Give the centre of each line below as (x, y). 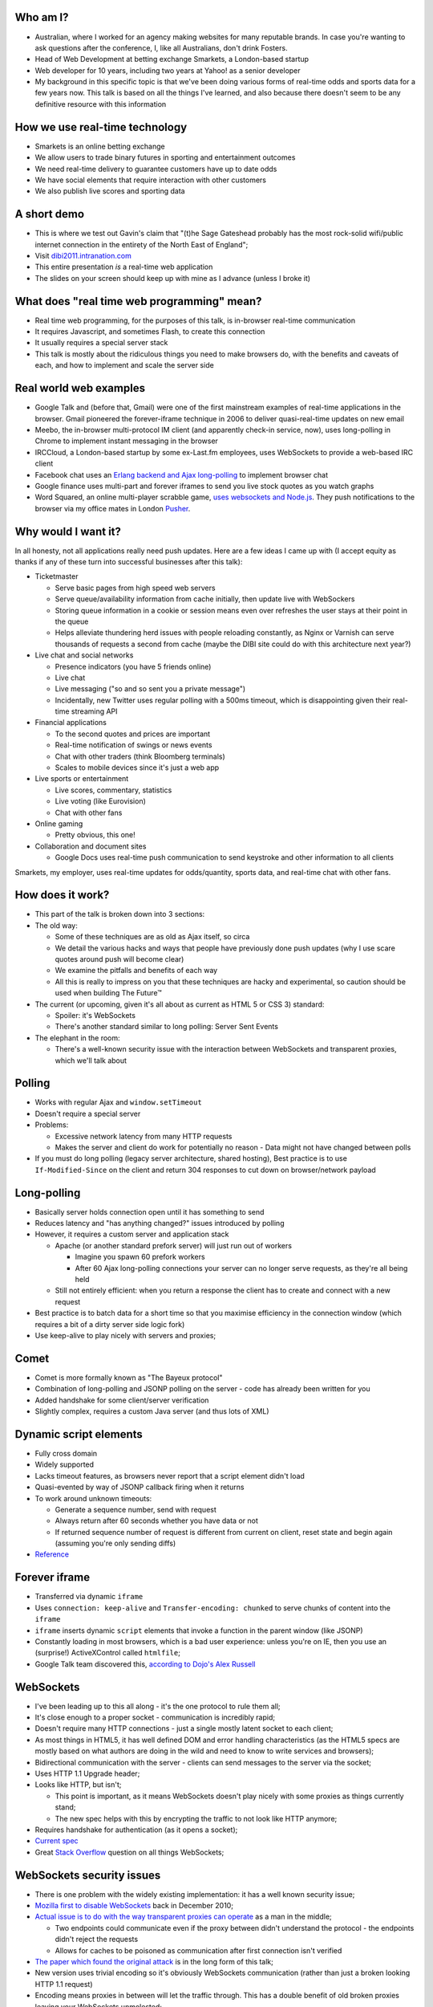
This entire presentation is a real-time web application (124, 267)
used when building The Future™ (108, 993)
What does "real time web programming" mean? (138, 301)
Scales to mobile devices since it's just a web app (137, 767)
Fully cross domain (66, 1453)
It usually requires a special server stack (101, 343)
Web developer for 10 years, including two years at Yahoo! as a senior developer (168, 70)
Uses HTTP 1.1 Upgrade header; (87, 1773)
